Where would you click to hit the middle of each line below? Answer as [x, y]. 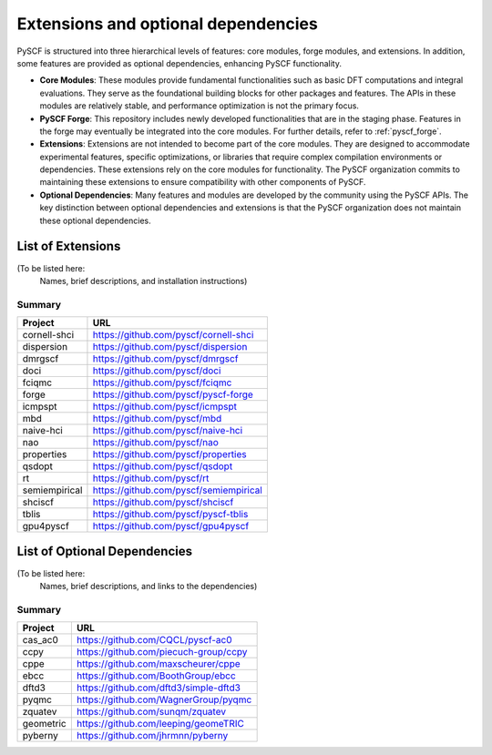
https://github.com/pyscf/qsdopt [163, 466]
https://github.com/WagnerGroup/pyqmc [164, 699]
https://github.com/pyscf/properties [169, 454]
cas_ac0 [40, 640]
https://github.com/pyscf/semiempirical [178, 490]
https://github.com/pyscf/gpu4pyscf [171, 526]
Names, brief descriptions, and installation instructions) [143, 281]
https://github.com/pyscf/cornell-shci [173, 335]
